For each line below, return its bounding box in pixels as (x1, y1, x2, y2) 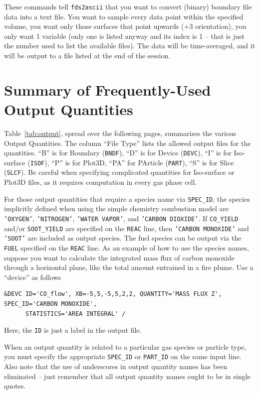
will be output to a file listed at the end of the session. (4, 50, 171, 61)
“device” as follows (4, 271, 61, 282)
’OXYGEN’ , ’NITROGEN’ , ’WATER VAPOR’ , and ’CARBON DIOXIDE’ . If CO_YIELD (4, 213, 239, 223)
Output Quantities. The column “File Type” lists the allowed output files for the (4, 137, 251, 148)
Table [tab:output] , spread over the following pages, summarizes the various (4, 128, 237, 138)
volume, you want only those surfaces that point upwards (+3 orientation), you (4, 21, 247, 31)
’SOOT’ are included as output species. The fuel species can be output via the (4, 233, 242, 243)
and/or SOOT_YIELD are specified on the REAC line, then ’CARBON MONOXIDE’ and (4, 223, 249, 233)
